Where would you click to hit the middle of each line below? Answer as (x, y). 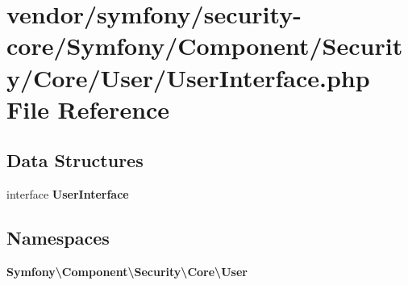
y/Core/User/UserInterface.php (188, 77)
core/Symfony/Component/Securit (205, 46)
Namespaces (58, 238)
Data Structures (75, 160)
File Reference (88, 109)
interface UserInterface (68, 194)
